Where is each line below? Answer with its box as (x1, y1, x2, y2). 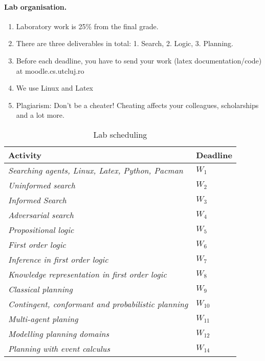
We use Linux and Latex (16, 82, 93, 93)
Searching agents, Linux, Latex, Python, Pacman (8, 164, 183, 176)
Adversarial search (8, 208, 74, 221)
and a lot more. (16, 110, 64, 120)
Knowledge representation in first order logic (8, 268, 167, 280)
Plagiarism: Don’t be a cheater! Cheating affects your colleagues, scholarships (16, 99, 259, 110)
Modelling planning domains (8, 327, 109, 339)
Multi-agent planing (8, 312, 78, 325)
